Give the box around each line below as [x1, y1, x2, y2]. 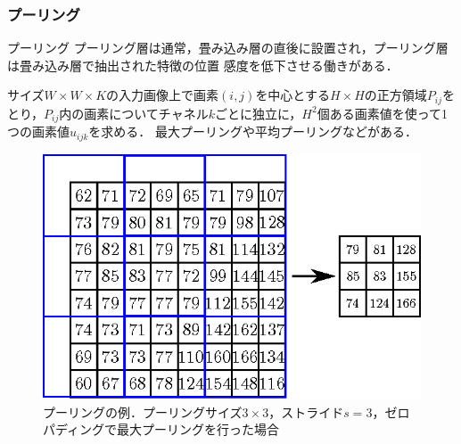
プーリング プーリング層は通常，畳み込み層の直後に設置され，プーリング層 [7, 38, 449, 57]
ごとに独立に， [215, 103, 302, 122]
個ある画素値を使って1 [317, 103, 448, 122]
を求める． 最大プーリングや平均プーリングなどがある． [88, 122, 418, 141]
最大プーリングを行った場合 [117, 420, 280, 439]
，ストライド [268, 402, 344, 421]
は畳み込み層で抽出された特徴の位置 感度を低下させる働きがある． [7, 55, 399, 74]
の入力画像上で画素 [106, 86, 219, 104]
